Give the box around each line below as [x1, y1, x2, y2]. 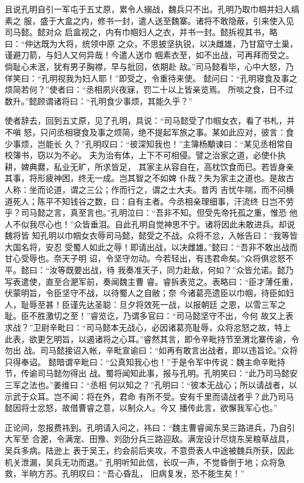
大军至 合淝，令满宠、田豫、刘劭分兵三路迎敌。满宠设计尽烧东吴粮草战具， [5, 433, 294, 445]
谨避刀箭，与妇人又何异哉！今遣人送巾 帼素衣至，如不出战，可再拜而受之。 [5, 49, 294, 61]
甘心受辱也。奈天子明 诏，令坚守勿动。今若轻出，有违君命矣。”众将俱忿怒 [5, 252, 286, 264]
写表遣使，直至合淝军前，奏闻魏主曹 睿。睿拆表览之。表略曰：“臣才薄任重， [5, 275, 298, 287]
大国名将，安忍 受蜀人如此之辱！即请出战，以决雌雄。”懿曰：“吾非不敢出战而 [5, 240, 298, 253]
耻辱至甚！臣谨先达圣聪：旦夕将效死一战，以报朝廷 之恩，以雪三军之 [20, 298, 286, 310]
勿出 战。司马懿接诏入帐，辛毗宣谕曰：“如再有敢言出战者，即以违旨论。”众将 [5, 344, 298, 356]
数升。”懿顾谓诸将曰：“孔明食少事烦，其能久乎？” [5, 94, 192, 107]
